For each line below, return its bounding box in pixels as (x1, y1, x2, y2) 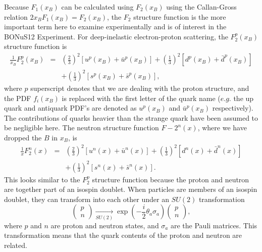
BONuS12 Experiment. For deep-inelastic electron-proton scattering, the (4, 31, 228, 41)
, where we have (197, 122, 247, 133)
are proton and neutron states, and (50, 220, 159, 230)
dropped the (4, 132, 42, 142)
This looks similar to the (4, 174, 80, 184)
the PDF (4, 92, 31, 103)
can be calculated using (61, 2, 134, 12)
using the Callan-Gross (166, 2, 237, 12)
